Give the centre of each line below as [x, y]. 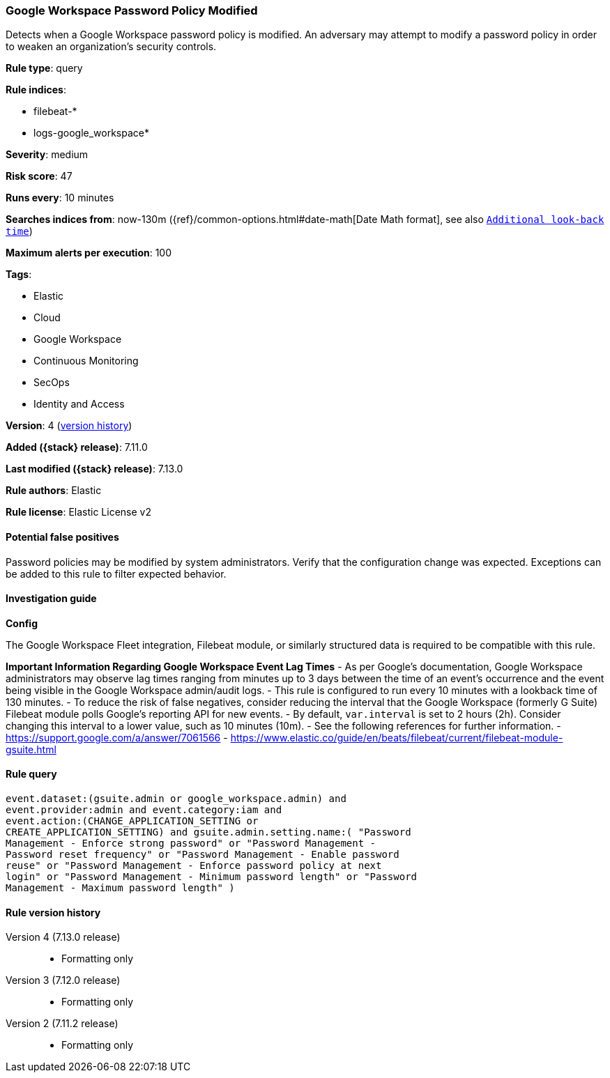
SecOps [52, 383]
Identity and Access [79, 404]
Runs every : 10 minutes [60, 198]
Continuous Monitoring [86, 361]
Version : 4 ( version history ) [69, 426]
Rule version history [53, 912]
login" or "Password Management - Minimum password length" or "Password [212, 877]
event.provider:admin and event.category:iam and [144, 810]
